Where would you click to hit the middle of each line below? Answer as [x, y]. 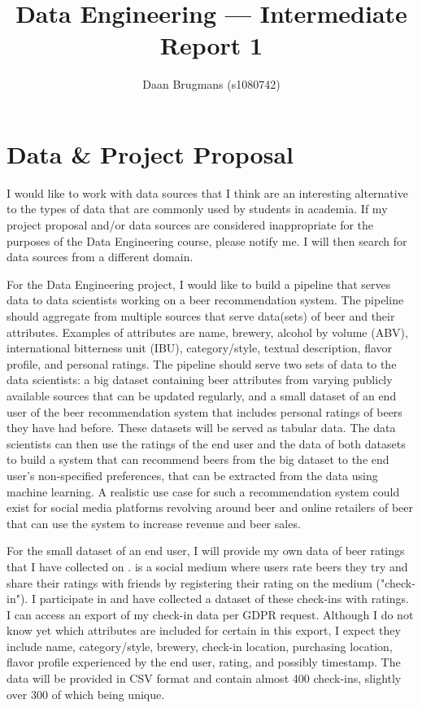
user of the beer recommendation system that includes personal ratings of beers [204, 411]
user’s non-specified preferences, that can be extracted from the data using [192, 475]
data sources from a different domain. [100, 257]
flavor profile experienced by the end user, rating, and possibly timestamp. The [204, 662]
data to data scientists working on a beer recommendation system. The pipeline [205, 300]
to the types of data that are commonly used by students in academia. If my [197, 209]
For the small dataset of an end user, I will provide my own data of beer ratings [206, 551]
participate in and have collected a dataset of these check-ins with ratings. [224, 599]
